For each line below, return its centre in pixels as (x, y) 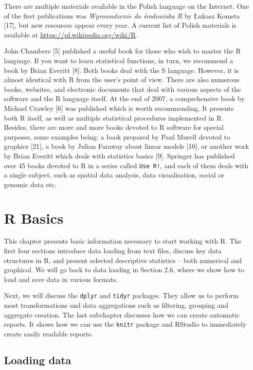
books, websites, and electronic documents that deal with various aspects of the (123, 89)
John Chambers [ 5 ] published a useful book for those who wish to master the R (122, 51)
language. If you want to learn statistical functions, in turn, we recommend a (118, 60)
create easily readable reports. (49, 333)
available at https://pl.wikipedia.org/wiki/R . (71, 34)
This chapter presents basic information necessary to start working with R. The (123, 241)
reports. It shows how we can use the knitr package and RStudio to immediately (125, 324)
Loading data (38, 360)
